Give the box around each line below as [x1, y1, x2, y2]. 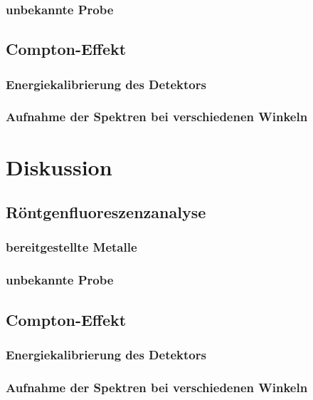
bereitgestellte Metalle [6, 238, 137, 256]
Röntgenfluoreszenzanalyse [6, 201, 206, 223]
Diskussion [6, 152, 112, 181]
